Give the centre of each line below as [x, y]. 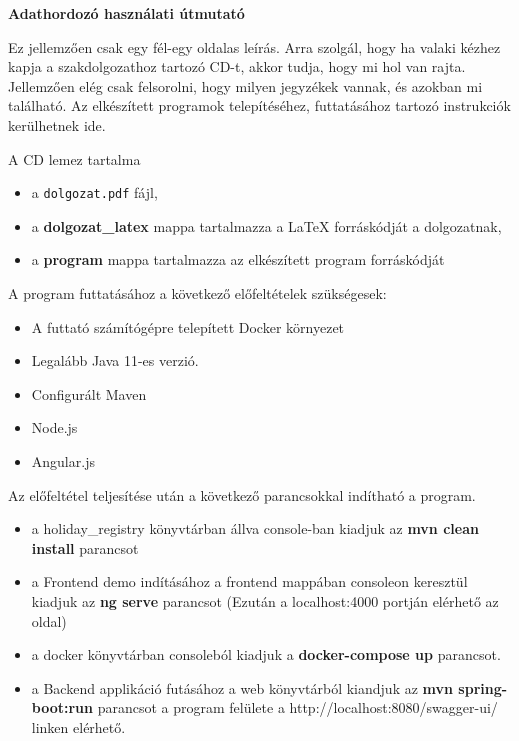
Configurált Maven [89, 393]
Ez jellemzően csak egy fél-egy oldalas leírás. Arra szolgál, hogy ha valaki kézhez [254, 46]
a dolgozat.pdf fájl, [94, 192]
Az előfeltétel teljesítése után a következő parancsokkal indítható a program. [242, 494]
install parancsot [85, 547]
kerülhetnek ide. [57, 124]
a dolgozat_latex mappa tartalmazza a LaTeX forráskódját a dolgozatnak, [266, 225]
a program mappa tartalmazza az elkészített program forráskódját [238, 259]
